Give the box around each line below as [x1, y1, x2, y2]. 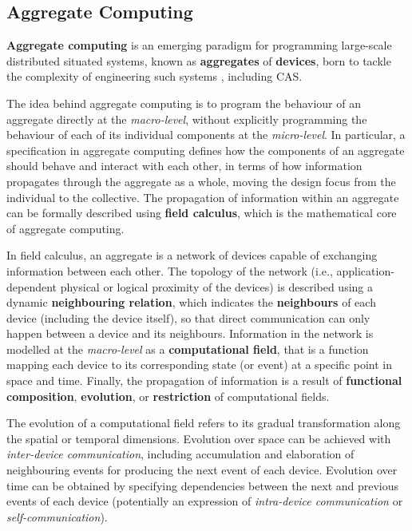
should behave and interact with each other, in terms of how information [6, 157, 362, 174]
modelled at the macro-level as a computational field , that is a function [6, 340, 369, 357]
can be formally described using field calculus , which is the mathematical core [6, 204, 397, 221]
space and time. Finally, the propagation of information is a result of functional [6, 372, 402, 389]
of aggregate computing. [6, 220, 125, 236]
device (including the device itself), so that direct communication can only [6, 309, 370, 326]
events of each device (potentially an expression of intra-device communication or [6, 493, 403, 509]
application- [336, 262, 394, 279]
